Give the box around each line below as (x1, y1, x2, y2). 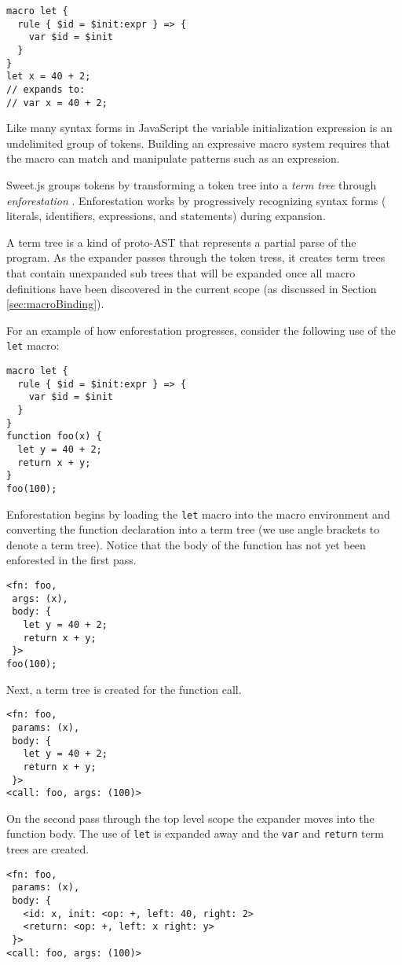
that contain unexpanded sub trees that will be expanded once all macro (6, 265, 356, 281)
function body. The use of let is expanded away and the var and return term (6, 825, 384, 842)
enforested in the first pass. (6, 552, 137, 568)
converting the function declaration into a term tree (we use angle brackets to (6, 521, 380, 538)
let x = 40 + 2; (6, 71, 91, 83)
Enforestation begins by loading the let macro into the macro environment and (6, 505, 390, 522)
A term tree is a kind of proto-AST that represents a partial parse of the (6, 233, 356, 250)
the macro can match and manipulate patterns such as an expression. (6, 150, 340, 167)
